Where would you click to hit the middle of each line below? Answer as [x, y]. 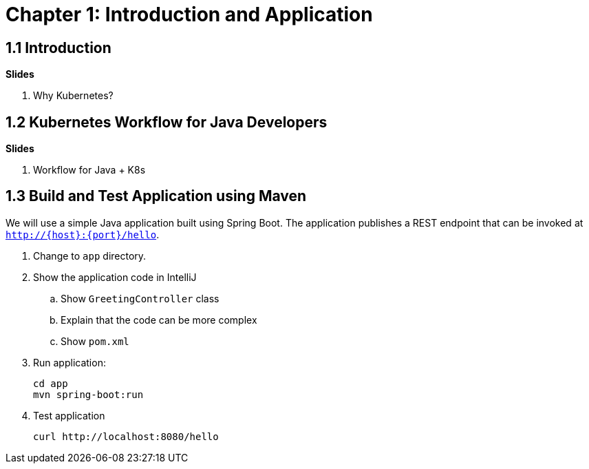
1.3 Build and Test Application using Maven [156, 196]
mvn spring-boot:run [88, 394]
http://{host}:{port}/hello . [83, 234]
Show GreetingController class [140, 298]
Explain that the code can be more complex [159, 320]
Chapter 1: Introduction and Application [189, 14]
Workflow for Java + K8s [89, 170]
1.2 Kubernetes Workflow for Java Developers [167, 122]
